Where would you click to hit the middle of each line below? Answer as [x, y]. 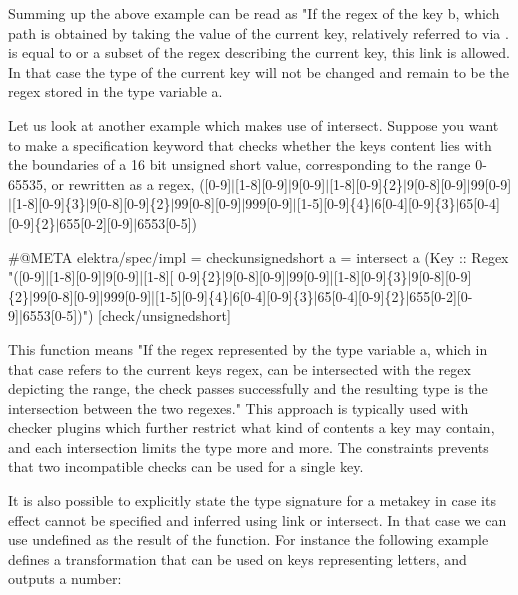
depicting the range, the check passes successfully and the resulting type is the [248, 388]
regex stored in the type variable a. [115, 91]
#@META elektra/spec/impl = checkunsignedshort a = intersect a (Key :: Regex [258, 256]
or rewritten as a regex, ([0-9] [141, 183]
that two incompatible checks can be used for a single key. [186, 466]
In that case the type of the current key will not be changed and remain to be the [259, 71]
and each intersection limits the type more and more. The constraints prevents [248, 446]
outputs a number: [65, 578]
